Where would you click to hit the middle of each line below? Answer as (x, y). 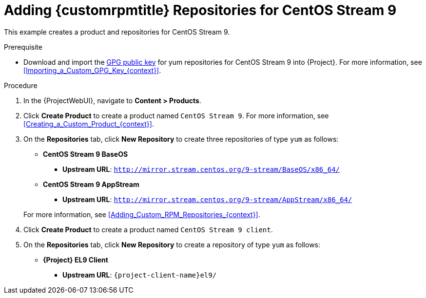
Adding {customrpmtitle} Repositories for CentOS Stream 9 (200, 10)
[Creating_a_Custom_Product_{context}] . (89, 124)
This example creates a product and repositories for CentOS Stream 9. (117, 32)
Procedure (21, 85)
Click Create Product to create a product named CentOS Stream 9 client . (148, 229)
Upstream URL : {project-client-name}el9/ (140, 275)
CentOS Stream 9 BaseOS (86, 154)
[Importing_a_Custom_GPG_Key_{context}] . (92, 70)
